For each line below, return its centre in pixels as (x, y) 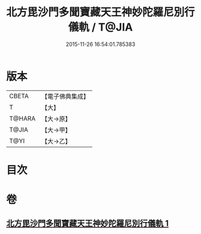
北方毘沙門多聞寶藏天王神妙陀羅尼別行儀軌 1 (88, 224)
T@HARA (22, 118)
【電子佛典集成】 (66, 96)
